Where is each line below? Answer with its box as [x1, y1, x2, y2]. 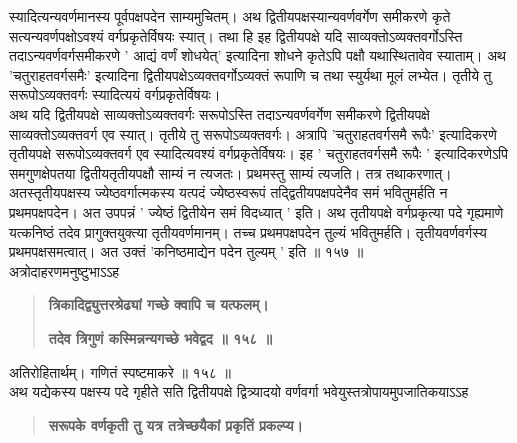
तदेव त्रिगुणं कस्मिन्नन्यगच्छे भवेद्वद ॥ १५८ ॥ [48, 327, 272, 348]
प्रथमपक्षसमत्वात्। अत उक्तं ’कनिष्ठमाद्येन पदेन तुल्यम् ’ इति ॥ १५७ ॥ [9, 241, 364, 262]
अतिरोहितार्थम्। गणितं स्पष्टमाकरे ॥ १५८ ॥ [9, 361, 231, 382]
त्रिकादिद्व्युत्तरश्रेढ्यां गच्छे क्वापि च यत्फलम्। [48, 294, 269, 315]
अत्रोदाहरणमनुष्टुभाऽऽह [9, 260, 120, 281]
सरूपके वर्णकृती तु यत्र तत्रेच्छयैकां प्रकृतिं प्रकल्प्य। [48, 414, 303, 435]
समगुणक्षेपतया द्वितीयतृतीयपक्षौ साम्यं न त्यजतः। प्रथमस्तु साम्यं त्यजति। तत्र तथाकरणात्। [9, 162, 452, 183]
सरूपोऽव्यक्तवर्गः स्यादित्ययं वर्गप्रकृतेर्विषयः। [9, 84, 221, 105]
